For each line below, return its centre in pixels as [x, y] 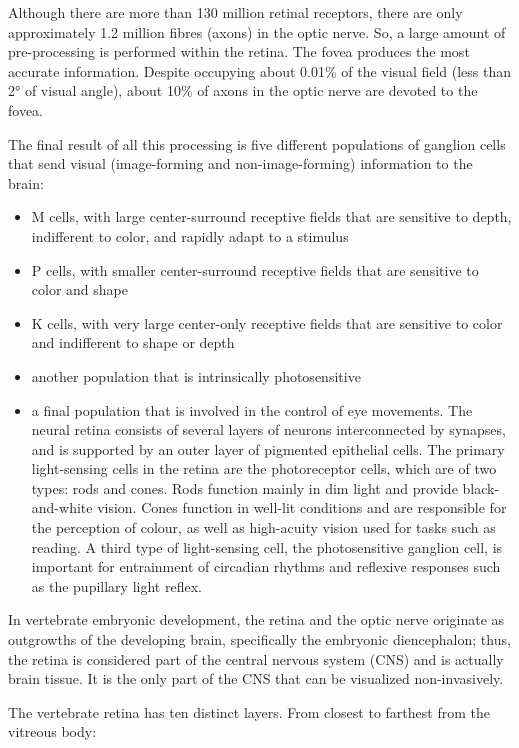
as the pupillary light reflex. [116, 585]
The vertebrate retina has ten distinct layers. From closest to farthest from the [249, 711]
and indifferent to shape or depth [133, 342]
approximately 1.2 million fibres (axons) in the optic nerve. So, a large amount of [257, 31]
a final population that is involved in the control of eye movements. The [252, 409]
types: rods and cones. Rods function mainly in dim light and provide [244, 487]
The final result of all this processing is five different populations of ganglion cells [257, 143]
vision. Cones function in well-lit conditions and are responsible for [302, 507]
